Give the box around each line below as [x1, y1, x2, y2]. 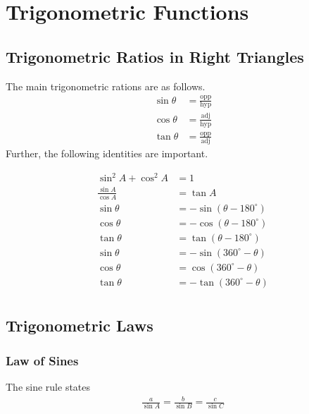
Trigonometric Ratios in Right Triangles [6, 45, 304, 67]
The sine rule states [6, 379, 91, 394]
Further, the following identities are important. [6, 146, 208, 161]
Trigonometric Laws [6, 315, 153, 336]
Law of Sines [6, 351, 79, 369]
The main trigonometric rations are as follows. [6, 78, 206, 93]
